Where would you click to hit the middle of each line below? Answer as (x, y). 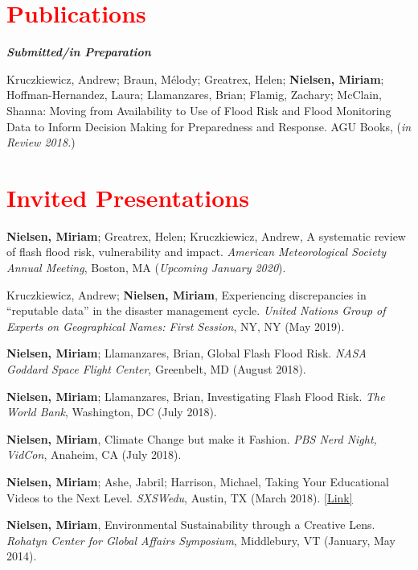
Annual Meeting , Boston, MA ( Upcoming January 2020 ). (146, 267)
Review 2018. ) (41, 142)
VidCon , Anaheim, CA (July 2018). (94, 454)
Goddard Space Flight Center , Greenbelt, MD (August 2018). (156, 368)
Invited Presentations (128, 197)
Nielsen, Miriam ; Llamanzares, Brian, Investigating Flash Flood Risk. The (196, 396)
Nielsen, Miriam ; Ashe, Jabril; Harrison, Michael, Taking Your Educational (198, 481)
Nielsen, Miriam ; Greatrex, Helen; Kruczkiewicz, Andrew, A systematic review (206, 235)
